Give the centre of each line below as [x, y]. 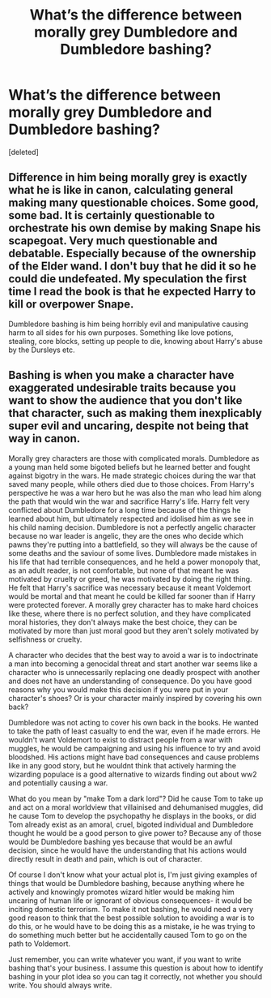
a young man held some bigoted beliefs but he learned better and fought [129, 467]
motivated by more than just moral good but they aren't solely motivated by [133, 630]
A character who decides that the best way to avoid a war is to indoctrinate [133, 655]
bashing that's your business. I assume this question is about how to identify [136, 968]
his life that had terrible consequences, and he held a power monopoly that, [134, 561]
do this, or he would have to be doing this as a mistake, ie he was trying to [132, 926]
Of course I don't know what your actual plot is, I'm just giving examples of [133, 875]
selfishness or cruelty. [45, 639]
